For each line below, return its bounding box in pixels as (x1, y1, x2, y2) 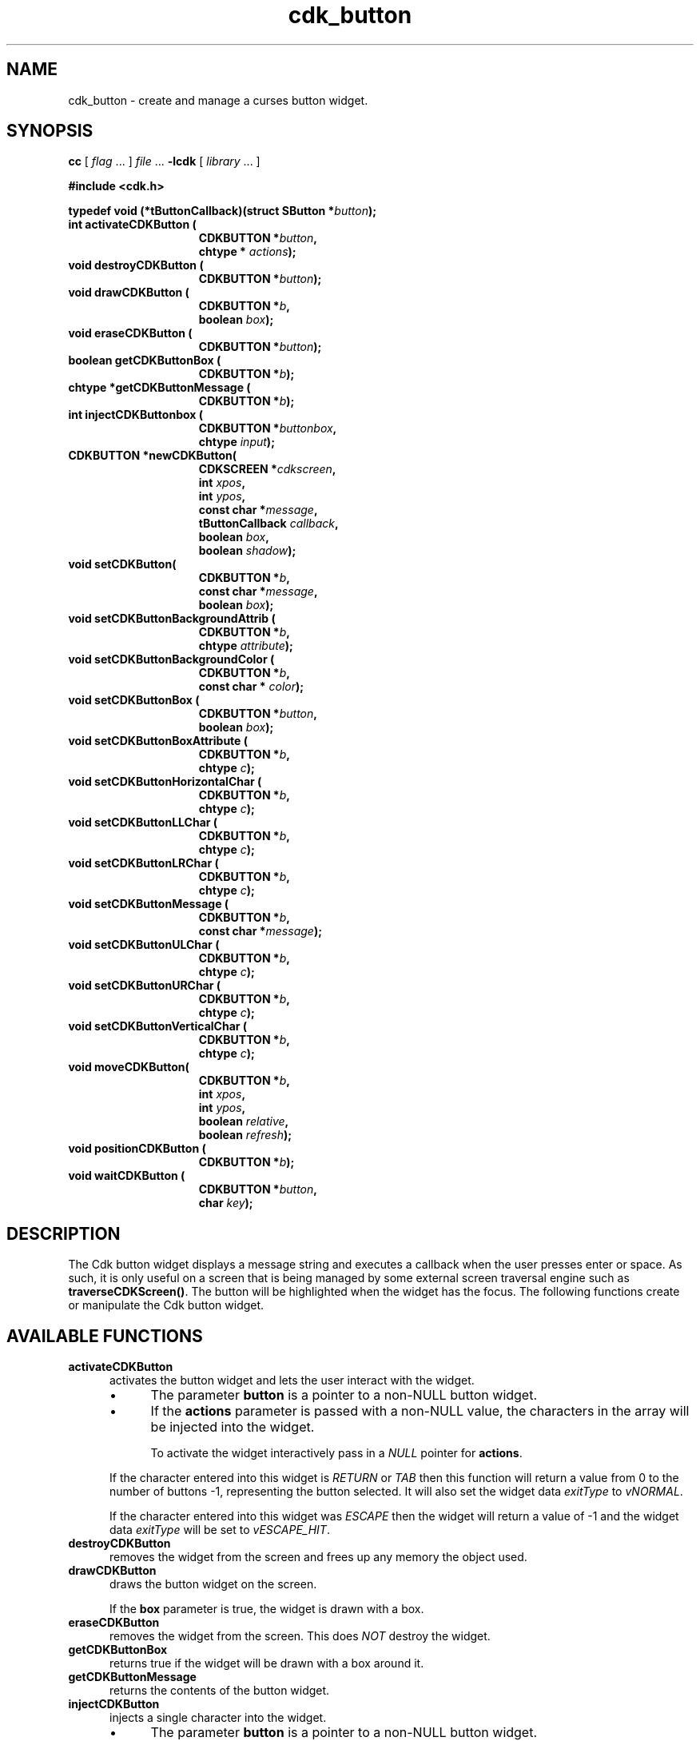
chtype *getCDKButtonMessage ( (68, 380, 251, 395)
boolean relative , (198, 1114, 289, 1129)
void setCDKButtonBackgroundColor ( (68, 652, 275, 667)
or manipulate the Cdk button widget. (68, 1298, 264, 1313)
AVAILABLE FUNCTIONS (6, 1325, 203, 1346)
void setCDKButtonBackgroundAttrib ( (68, 612, 276, 626)
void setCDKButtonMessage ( (68, 897, 229, 911)
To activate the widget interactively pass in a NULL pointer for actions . (150, 1446, 523, 1460)
